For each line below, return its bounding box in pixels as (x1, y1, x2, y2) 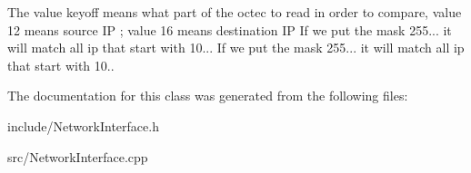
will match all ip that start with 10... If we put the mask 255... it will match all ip (7, 38, 465, 57)
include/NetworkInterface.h (7, 116, 159, 135)
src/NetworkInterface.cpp (7, 147, 148, 166)
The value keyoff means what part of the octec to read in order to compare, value (7, 3, 462, 21)
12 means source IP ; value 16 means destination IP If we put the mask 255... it (7, 20, 452, 39)
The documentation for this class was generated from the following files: (7, 86, 408, 105)
